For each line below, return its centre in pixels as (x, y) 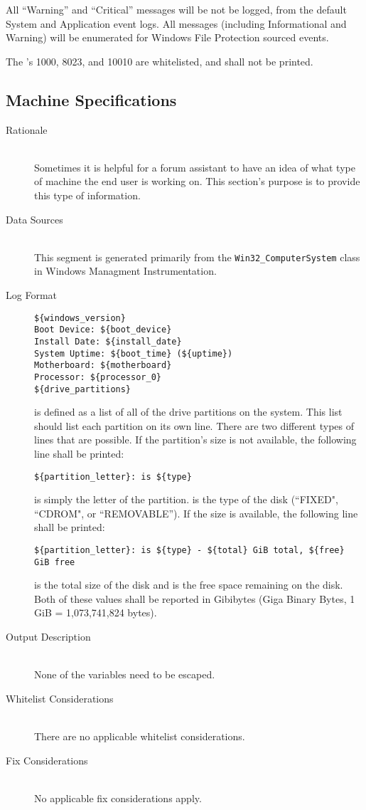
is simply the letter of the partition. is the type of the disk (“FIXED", (186, 499)
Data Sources (34, 219)
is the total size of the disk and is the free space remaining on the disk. (189, 585)
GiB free (55, 562)
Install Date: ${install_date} (108, 341)
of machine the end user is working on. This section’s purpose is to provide (197, 181)
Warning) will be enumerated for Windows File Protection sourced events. (167, 37)
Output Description (48, 637)
